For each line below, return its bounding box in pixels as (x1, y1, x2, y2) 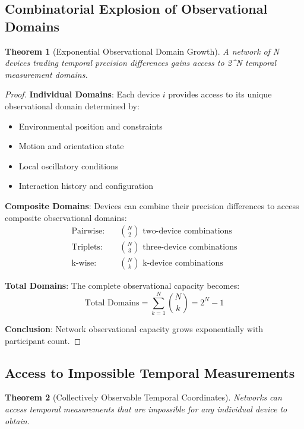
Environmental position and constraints (18, 119, 163, 132)
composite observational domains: (5, 211, 127, 223)
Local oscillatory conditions (18, 159, 119, 172)
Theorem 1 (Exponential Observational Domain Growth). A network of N (5, 45, 280, 57)
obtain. (5, 414, 30, 427)
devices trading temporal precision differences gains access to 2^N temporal (5, 56, 277, 69)
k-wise (71, 259, 94, 268)
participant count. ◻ (5, 334, 81, 346)
